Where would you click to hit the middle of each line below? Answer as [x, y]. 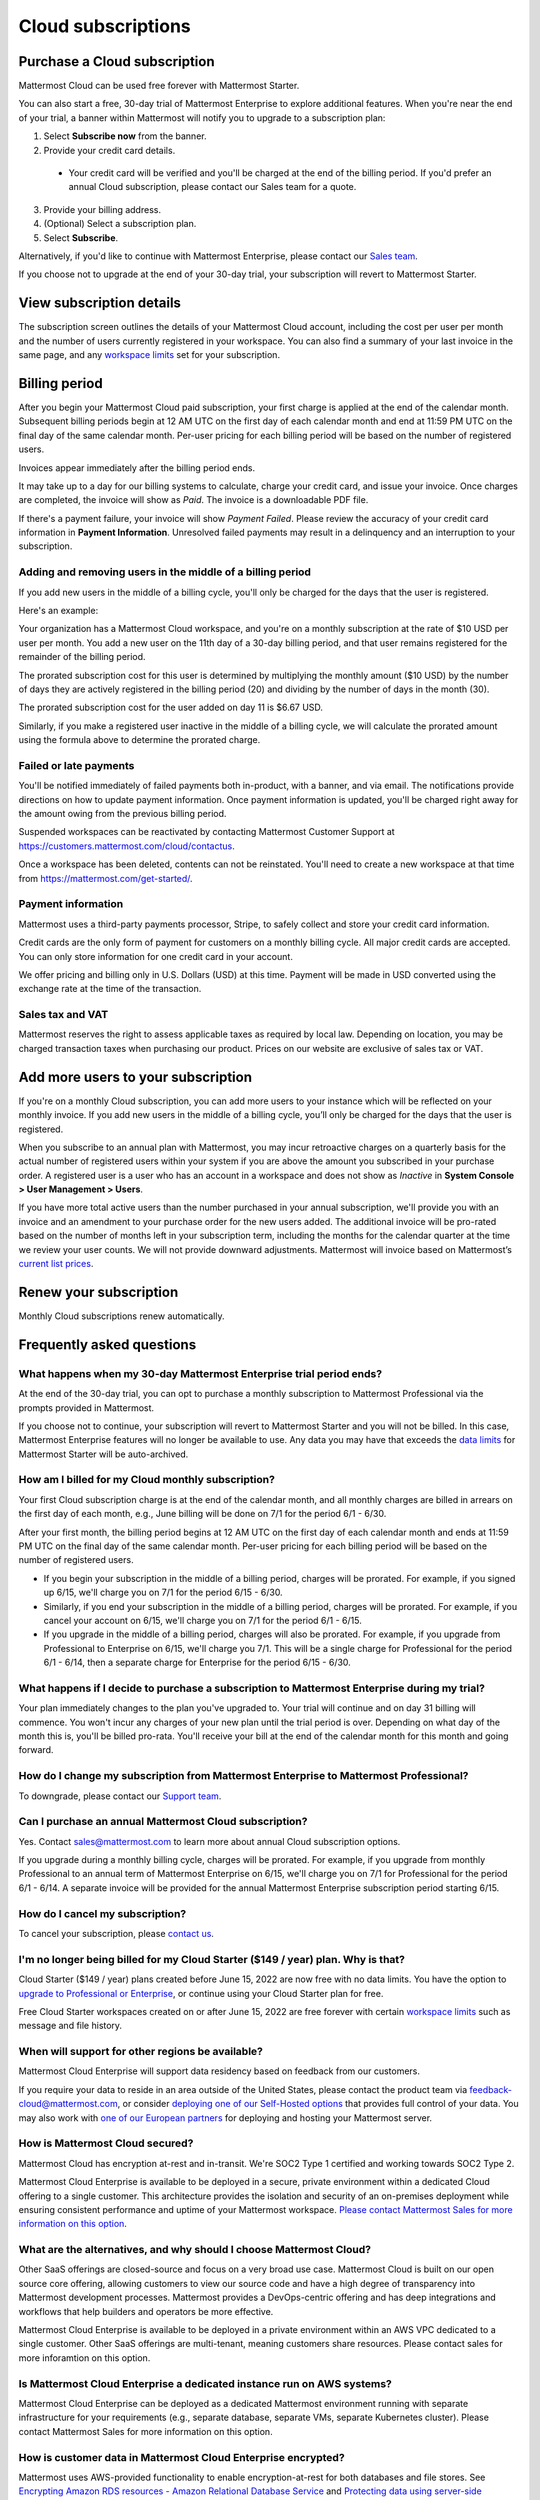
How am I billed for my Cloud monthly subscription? [146, 1480]
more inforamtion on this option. [84, 2357]
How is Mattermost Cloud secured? [106, 2143]
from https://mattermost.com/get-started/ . [106, 878]
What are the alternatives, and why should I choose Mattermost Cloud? [195, 2250]
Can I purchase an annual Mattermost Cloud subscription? [163, 1822]
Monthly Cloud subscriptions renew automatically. [121, 1316]
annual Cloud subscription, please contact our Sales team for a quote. [212, 187]
